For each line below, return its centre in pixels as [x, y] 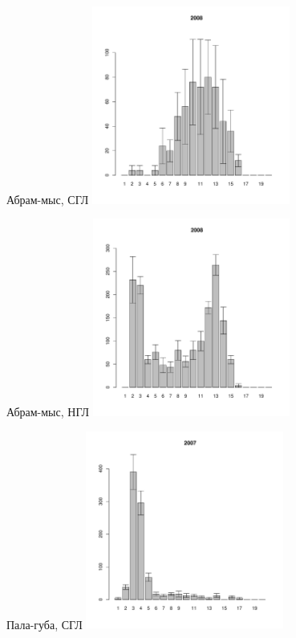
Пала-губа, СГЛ [45, 624]
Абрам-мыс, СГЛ [48, 199]
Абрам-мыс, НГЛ [48, 411]
